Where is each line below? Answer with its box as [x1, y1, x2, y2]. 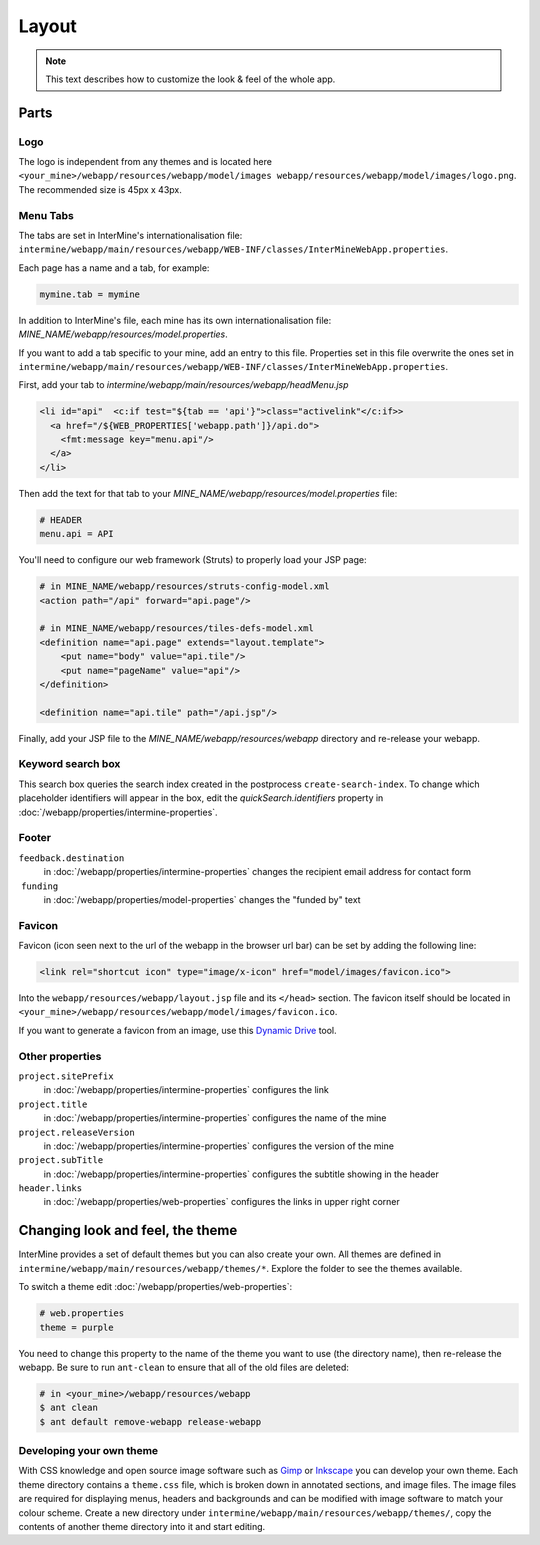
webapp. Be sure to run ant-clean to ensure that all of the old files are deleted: [18, 1361, 350, 1373]
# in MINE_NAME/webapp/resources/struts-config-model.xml [39, 581, 330, 592]
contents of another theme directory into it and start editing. [18, 1520, 266, 1532]
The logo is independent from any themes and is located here [18, 156, 272, 168]
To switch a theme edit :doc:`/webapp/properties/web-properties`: [18, 1281, 293, 1293]
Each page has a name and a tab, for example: [18, 261, 210, 274]
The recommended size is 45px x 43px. [18, 183, 182, 195]
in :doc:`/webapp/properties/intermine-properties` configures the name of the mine [43, 1112, 387, 1124]
